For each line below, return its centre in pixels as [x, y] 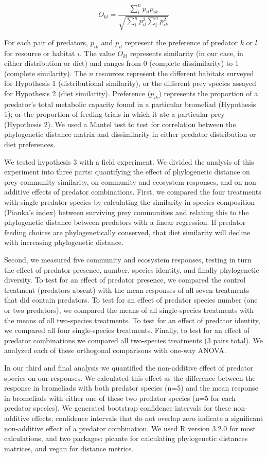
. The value [97, 53]
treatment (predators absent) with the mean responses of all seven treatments [127, 289]
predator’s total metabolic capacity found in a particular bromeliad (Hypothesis [130, 104]
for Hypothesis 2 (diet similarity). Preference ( [77, 93]
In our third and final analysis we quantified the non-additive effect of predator [129, 367]
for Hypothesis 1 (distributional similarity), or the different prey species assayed [130, 83]
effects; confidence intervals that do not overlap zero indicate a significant [147, 418]
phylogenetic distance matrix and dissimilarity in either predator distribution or [130, 134]
